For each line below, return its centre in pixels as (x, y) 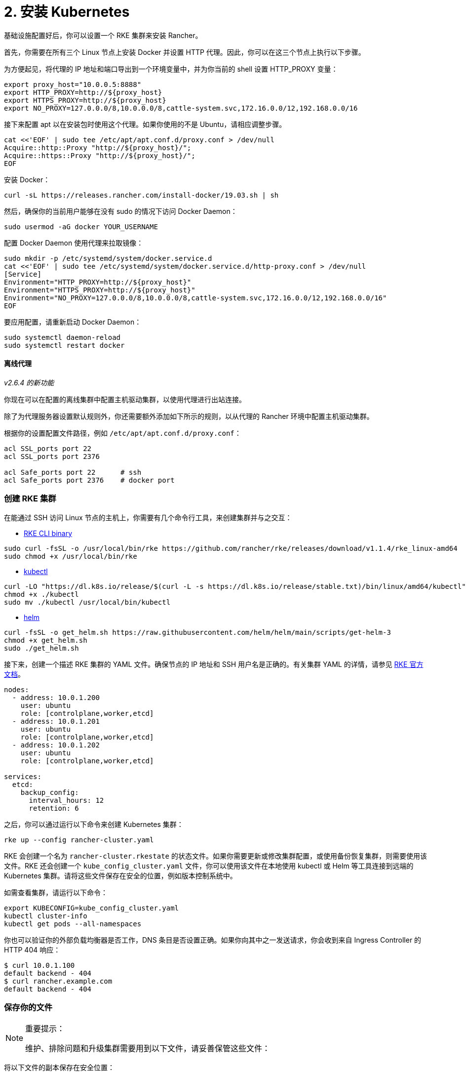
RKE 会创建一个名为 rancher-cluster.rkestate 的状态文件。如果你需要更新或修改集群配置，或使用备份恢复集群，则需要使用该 (215, 856)
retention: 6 (54, 808)
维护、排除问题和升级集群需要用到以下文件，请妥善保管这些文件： (148, 1049)
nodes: (17, 689)
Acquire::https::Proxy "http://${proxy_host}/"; (100, 155)
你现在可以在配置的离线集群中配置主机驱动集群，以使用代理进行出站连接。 (125, 399)
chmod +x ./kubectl (41, 594)
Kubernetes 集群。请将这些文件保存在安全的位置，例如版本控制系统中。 (120, 875)
